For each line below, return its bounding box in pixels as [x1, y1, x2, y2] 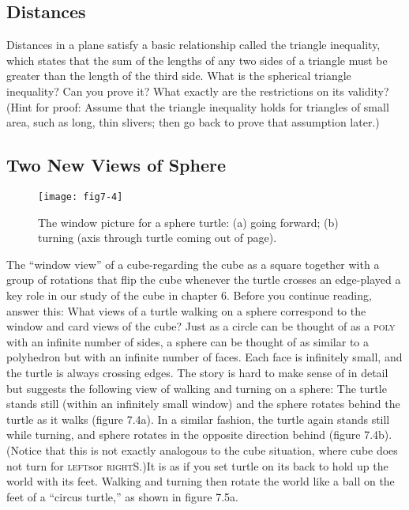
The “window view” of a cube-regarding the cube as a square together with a [6, 255, 380, 272]
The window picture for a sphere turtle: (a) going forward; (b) [38, 213, 339, 230]
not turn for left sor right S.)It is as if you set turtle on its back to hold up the [6, 457, 388, 474]
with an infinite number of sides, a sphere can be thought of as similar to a [6, 333, 370, 349]
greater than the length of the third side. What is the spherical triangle [6, 67, 351, 84]
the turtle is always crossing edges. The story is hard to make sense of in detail [6, 364, 388, 380]
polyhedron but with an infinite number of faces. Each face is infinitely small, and [6, 349, 403, 365]
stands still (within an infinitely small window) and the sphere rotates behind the [6, 395, 400, 412]
